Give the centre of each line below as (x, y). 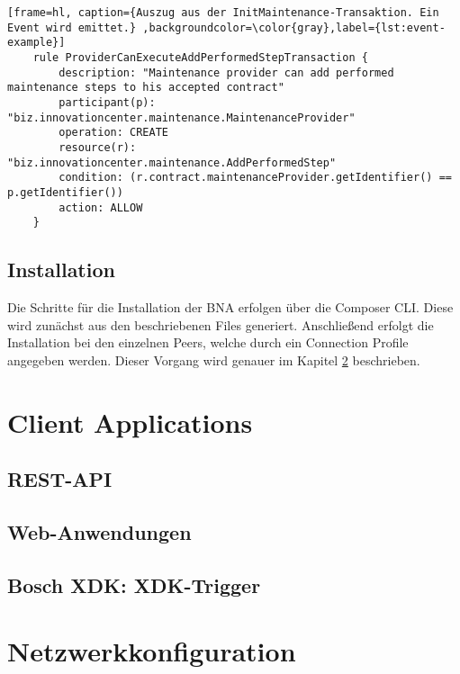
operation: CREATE (113, 133)
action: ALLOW (101, 207)
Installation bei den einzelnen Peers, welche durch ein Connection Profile (208, 342)
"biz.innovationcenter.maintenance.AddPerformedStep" (172, 162)
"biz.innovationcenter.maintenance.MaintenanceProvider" (181, 117)
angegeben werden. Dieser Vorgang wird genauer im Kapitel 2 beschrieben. (214, 359)
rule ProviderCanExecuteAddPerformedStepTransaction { (200, 57)
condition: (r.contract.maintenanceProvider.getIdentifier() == (255, 178)
